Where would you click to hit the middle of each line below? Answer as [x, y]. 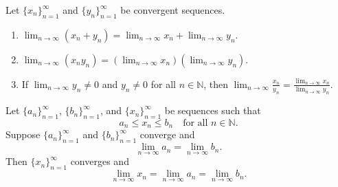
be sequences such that [213, 110]
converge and [167, 134]
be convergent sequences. [173, 10]
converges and [100, 161]
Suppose [23, 134]
